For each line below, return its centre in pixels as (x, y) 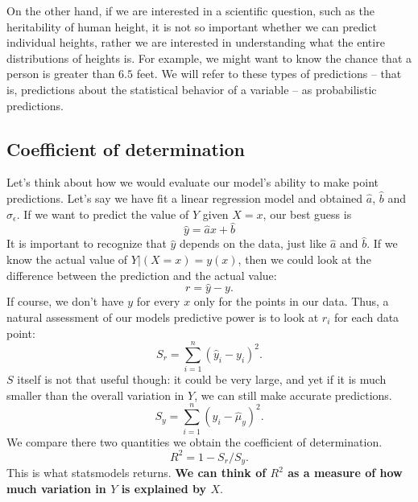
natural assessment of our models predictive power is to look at (163, 317)
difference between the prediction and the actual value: (142, 275)
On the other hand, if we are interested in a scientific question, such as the (191, 10)
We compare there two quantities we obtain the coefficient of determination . (195, 441)
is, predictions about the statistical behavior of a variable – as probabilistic (192, 89)
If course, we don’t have (65, 301)
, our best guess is (307, 214)
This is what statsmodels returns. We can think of (137, 473)
